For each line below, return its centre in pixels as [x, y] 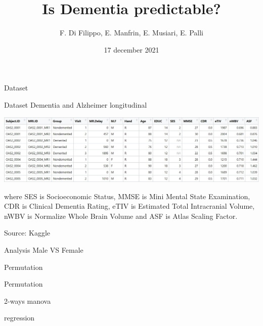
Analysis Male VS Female [44, 249]
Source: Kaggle [27, 233]
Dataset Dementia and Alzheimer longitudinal [76, 104]
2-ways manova [28, 300]
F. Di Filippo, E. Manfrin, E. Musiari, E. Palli [131, 33]
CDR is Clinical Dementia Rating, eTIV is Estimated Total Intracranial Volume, [129, 206]
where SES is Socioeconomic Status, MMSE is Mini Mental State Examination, [127, 196]
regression [19, 318]
